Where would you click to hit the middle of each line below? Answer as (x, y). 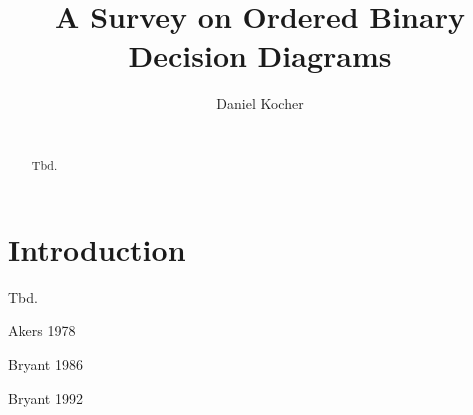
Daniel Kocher (260, 103)
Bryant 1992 (45, 397)
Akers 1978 (42, 330)
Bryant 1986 (45, 364)
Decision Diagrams (260, 55)
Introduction (97, 248)
